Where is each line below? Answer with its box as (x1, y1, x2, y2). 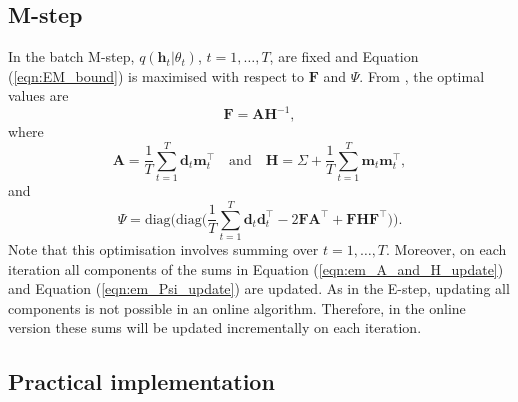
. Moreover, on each (386, 238, 507, 259)
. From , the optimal (359, 65, 485, 86)
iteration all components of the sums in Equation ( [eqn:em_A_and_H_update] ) (8, 258, 504, 279)
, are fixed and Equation (269, 46, 419, 67)
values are (8, 85, 69, 106)
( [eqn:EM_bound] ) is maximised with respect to (8, 65, 305, 86)
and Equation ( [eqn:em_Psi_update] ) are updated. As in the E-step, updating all (8, 278, 510, 299)
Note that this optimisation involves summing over (8, 238, 319, 259)
